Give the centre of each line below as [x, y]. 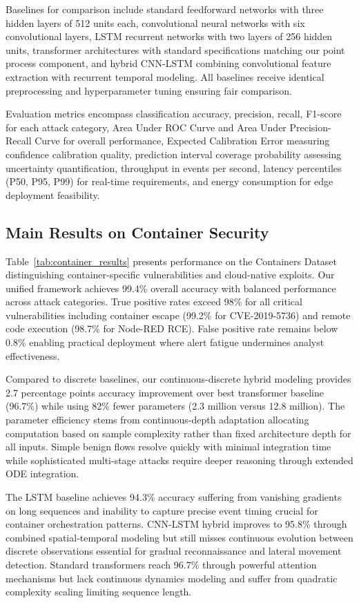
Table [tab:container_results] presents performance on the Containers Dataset [172, 261]
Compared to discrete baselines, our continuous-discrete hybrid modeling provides [178, 379]
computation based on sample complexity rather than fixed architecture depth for [178, 433]
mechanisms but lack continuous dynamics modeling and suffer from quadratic [172, 578]
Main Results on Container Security [137, 232]
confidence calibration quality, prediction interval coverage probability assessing [174, 154]
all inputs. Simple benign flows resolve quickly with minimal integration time [168, 447]
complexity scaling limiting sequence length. [99, 592]
